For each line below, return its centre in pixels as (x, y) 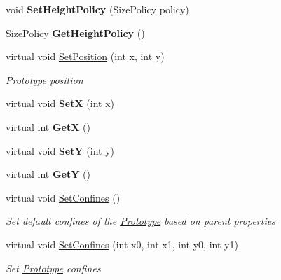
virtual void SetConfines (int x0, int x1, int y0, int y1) (122, 244)
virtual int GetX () (48, 126)
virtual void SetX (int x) (60, 103)
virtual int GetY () (48, 174)
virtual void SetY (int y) (60, 150)
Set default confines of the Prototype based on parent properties (140, 221)
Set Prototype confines (53, 268)
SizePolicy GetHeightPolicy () (75, 33)
